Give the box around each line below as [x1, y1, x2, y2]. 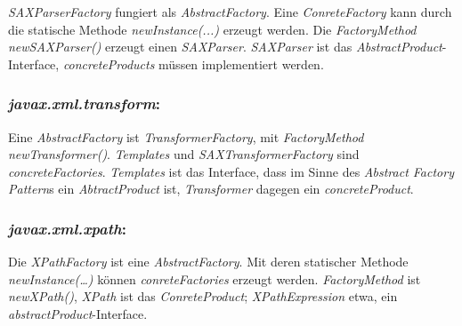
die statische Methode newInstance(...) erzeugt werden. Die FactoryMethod [8, 20, 417, 38]
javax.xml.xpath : [8, 217, 126, 239]
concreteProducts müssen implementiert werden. [62, 54, 324, 73]
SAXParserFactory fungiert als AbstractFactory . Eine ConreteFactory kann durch [8, 3, 452, 20]
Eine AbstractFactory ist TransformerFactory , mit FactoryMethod [8, 127, 364, 146]
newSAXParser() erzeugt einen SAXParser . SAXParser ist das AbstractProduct [8, 37, 442, 56]
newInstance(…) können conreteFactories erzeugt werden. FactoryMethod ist [8, 269, 421, 288]
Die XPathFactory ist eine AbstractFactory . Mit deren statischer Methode [8, 252, 409, 271]
